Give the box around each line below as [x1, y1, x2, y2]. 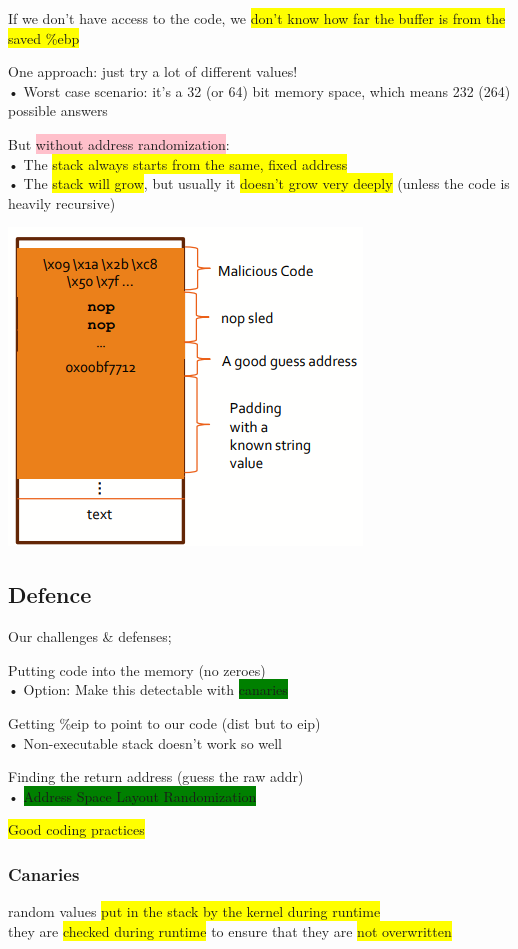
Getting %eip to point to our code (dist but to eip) [8, 712, 321, 733]
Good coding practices [8, 819, 145, 840]
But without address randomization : [8, 133, 230, 154]
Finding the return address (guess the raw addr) [8, 766, 304, 787]
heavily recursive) [8, 192, 116, 213]
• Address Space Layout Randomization [8, 785, 257, 806]
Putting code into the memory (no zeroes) [8, 659, 266, 680]
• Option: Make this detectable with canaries [8, 679, 288, 700]
